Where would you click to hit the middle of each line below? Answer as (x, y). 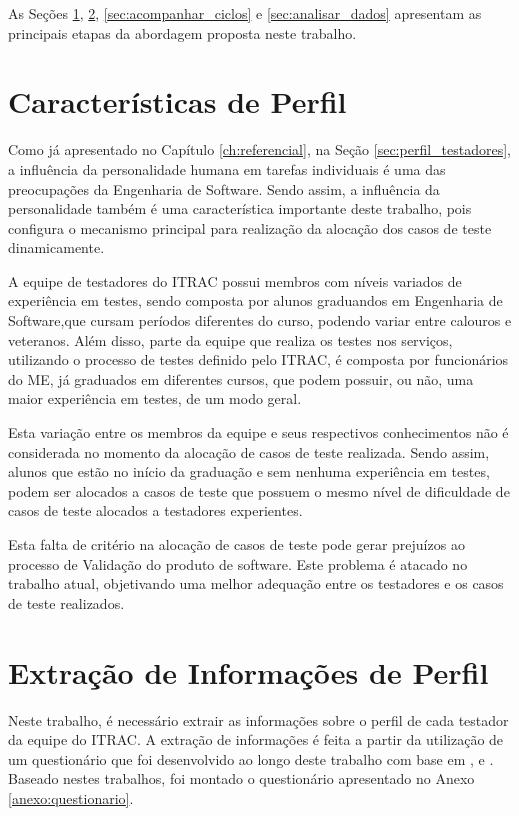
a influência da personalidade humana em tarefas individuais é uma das (227, 168)
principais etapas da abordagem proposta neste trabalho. (182, 32)
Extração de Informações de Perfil (248, 671)
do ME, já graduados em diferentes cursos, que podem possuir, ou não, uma (241, 378)
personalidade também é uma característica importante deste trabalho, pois (240, 208)
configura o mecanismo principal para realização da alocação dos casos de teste (250, 227)
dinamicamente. (56, 247)
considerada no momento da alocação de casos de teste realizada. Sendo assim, (249, 451)
